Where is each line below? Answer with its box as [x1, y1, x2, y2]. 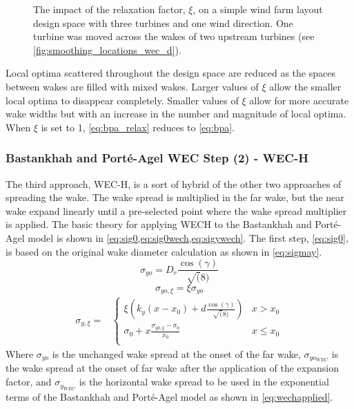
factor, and [6, 374, 52, 389]
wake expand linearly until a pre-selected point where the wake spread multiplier [6, 203, 347, 218]
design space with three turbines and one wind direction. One [33, 15, 293, 30]
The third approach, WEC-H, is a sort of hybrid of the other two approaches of [6, 176, 342, 191]
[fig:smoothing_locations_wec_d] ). [33, 42, 181, 57]
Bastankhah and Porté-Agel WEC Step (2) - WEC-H [6, 149, 308, 167]
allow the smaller [269, 79, 342, 93]
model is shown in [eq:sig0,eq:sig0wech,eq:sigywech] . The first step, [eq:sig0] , [28, 230, 348, 245]
